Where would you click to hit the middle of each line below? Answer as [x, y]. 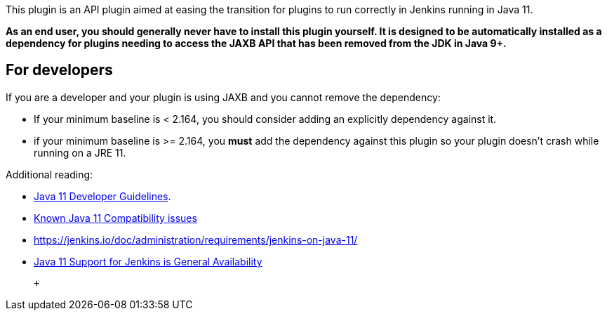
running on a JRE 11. [80, 152]
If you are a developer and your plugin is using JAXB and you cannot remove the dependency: [223, 97]
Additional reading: [49, 174]
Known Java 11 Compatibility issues [115, 218]
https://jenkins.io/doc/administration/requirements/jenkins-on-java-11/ [196, 239]
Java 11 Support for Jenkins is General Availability [148, 261]
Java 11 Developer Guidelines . [102, 196]
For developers [59, 70]
